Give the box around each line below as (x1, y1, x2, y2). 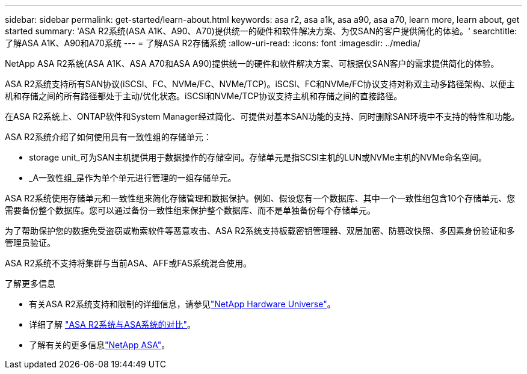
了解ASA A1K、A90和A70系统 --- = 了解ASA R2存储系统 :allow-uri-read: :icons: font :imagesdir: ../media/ (5, 38, 421, 48)
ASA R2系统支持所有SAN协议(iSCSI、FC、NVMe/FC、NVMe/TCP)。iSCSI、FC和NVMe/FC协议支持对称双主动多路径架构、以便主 (5, 79, 515, 89)
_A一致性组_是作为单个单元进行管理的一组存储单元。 (29, 173, 236, 183)
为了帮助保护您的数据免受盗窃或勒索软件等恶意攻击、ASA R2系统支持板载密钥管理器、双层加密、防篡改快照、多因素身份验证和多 (5, 225, 515, 236)
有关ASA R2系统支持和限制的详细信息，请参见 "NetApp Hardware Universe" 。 (29, 299, 336, 309)
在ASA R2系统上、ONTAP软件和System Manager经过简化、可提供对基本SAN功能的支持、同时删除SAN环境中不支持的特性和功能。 (5, 111, 520, 121)
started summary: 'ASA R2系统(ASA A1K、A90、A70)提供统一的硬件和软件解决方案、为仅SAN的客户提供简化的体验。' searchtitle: (5, 26, 517, 36)
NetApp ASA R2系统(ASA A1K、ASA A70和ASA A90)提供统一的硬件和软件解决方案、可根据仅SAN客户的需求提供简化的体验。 (5, 58, 499, 69)
